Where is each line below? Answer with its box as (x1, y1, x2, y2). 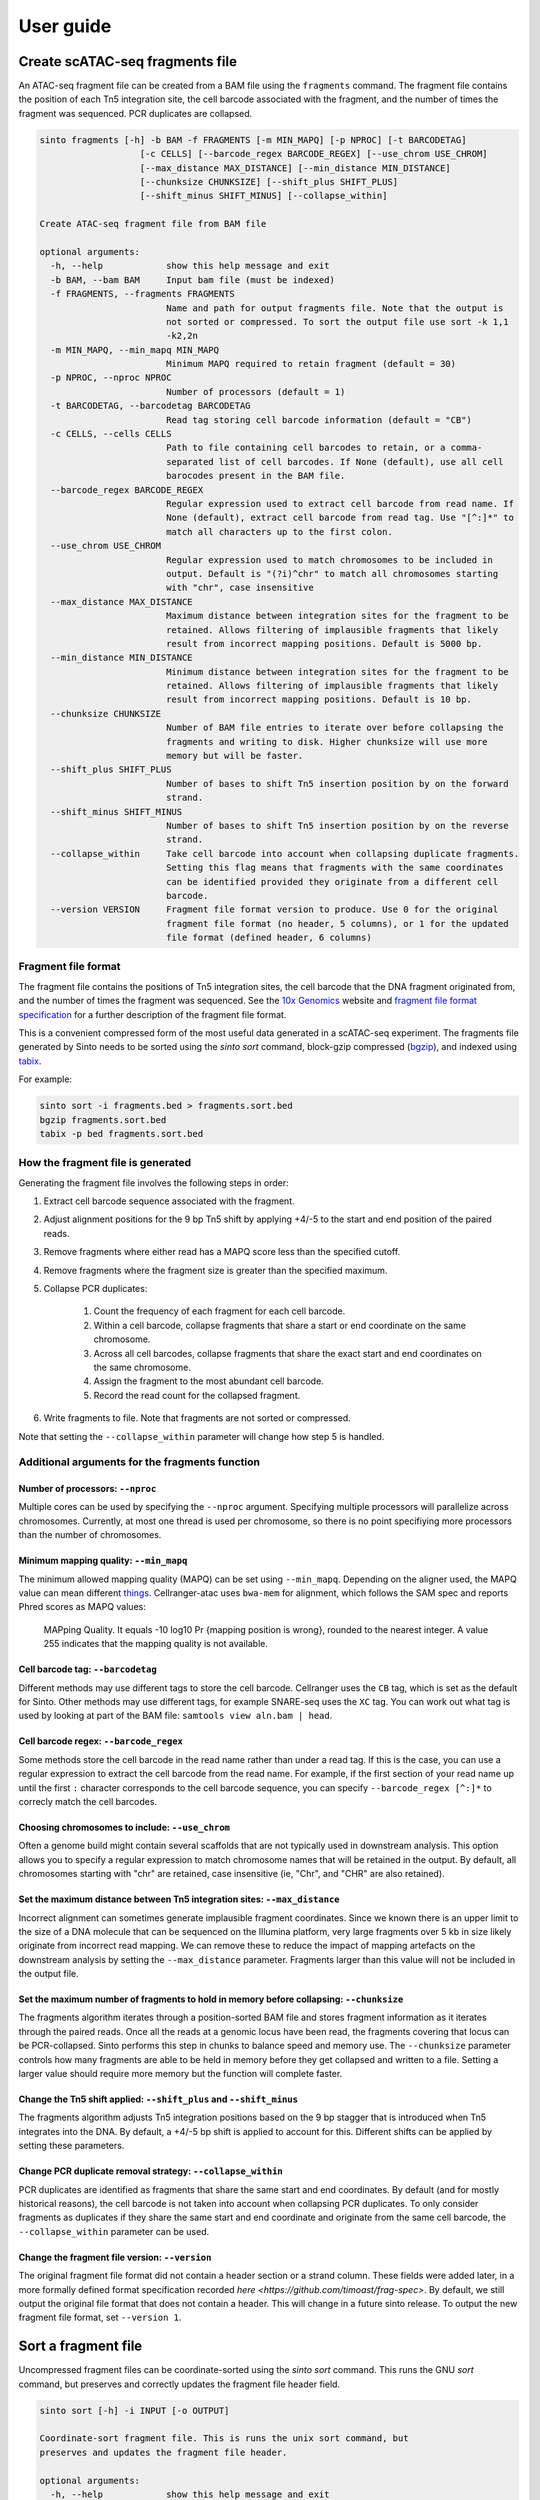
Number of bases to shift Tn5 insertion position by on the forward (165, 778, 509, 789)
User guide (18, 15, 112, 37)
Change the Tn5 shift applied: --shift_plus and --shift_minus (18, 2093, 299, 2105)
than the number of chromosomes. (18, 1529, 162, 1541)
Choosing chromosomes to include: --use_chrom (18, 1821, 230, 1833)
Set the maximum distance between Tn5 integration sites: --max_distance (18, 1893, 340, 1905)
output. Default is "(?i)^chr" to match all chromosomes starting (165, 568, 499, 579)
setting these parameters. (18, 2140, 125, 2152)
